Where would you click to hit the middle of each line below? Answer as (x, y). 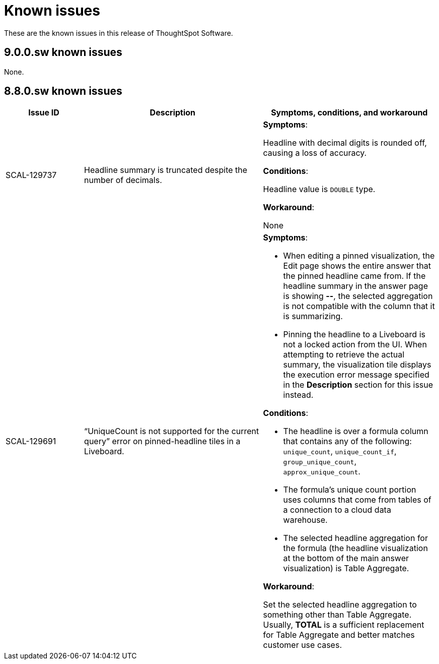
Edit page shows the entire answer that (357, 266)
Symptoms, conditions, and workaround (349, 113)
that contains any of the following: (347, 441)
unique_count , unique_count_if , (340, 451)
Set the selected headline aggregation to (340, 605)
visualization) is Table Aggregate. (346, 568)
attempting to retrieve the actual (344, 355)
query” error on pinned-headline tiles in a (162, 441)
